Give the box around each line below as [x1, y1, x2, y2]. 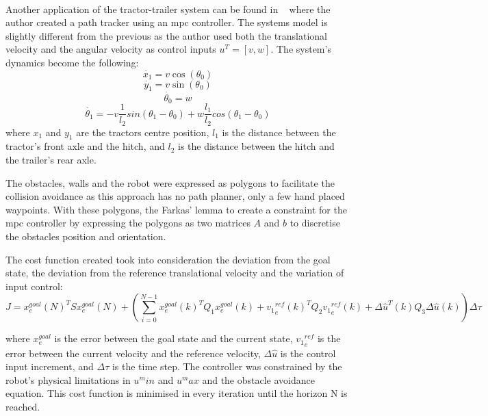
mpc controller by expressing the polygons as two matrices [5, 216, 251, 230]
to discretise [290, 216, 340, 230]
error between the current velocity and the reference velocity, [5, 346, 261, 360]
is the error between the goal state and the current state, [54, 331, 293, 346]
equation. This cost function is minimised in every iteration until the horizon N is [5, 386, 348, 400]
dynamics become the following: [5, 55, 139, 69]
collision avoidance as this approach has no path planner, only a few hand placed [5, 189, 345, 203]
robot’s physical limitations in [5, 372, 131, 387]
